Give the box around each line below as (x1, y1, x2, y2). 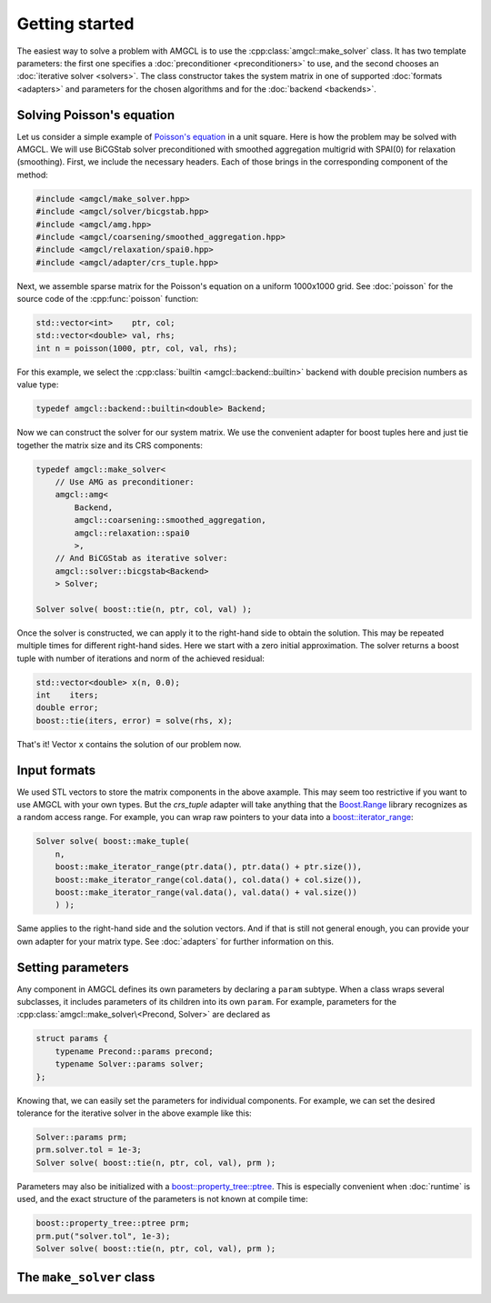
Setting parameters (16, 959, 129, 975)
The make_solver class (16, 1269, 155, 1286)
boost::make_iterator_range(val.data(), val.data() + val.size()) (55, 887, 358, 897)
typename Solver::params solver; (55, 1059, 205, 1069)
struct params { (35, 1033, 109, 1044)
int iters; (35, 690, 99, 700)
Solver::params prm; (35, 1132, 127, 1142)
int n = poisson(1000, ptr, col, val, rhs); (35, 343, 238, 354)
